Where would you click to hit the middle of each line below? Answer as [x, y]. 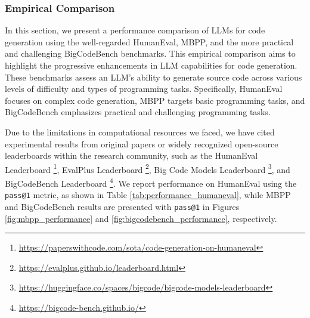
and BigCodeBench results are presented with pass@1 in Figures [122, 206]
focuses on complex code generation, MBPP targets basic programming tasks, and [155, 100]
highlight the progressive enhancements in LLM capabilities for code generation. [151, 65]
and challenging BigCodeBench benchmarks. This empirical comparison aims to [150, 53]
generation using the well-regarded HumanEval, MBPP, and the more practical [149, 41]
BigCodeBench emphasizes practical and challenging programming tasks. [138, 112]
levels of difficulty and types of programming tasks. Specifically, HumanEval [144, 89]
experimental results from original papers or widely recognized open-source [142, 143]
